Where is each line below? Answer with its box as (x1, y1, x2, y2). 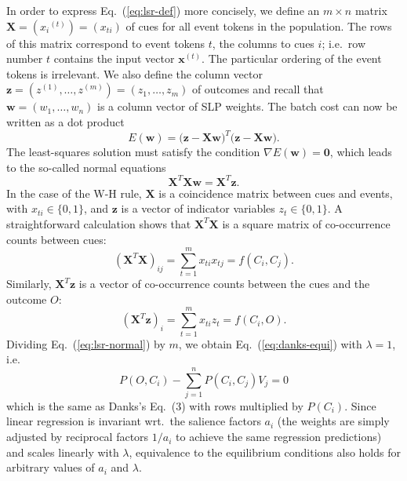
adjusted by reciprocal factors (6, 428, 149, 445)
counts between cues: (6, 231, 107, 247)
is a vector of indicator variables (121, 200, 275, 217)
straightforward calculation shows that (6, 215, 191, 231)
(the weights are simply (277, 413, 390, 429)
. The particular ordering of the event (202, 50, 382, 67)
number (6, 50, 43, 67)
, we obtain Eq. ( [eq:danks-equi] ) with (178, 335, 362, 352)
